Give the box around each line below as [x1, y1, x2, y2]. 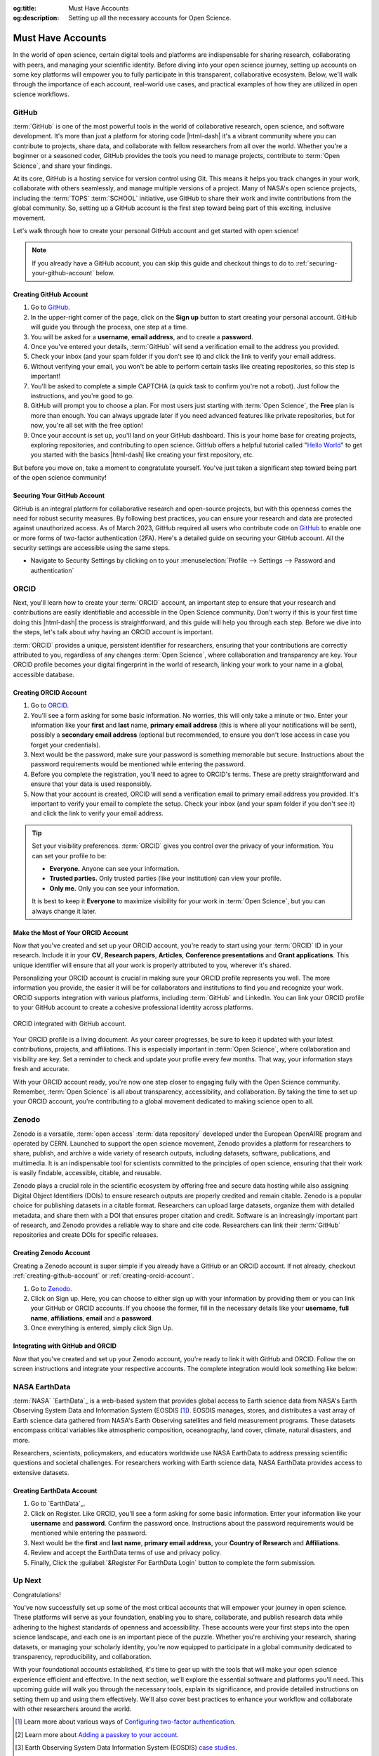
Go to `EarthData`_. [30, 1500, 86, 1508]
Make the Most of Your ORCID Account [13, 928, 129, 937]
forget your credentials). [30, 740, 101, 749]
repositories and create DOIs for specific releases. [13, 1231, 159, 1239]
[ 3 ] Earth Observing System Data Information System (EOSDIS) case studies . [15, 1743, 238, 1752]
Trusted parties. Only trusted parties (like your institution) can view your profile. [49, 874, 282, 883]
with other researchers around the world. [13, 1705, 132, 1713]
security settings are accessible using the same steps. [13, 544, 171, 552]
